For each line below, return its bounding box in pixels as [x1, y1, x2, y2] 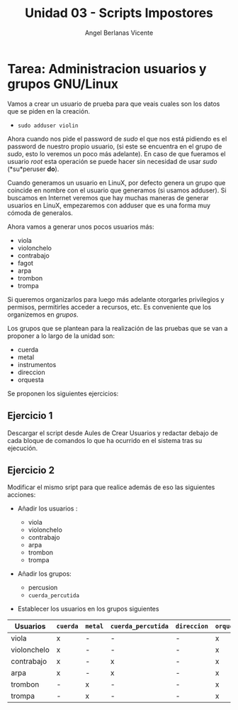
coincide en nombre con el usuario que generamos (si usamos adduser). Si [7, 186, 227, 195]
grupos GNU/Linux [7, 76, 119, 92]
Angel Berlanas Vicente [84, 28, 154, 37]
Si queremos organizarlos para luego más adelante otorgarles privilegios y [7, 295, 225, 303]
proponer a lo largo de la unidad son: [7, 332, 115, 340]
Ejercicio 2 [7, 464, 55, 476]
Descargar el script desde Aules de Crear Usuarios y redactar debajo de [7, 428, 218, 437]
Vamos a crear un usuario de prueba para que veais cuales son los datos [7, 99, 220, 108]
